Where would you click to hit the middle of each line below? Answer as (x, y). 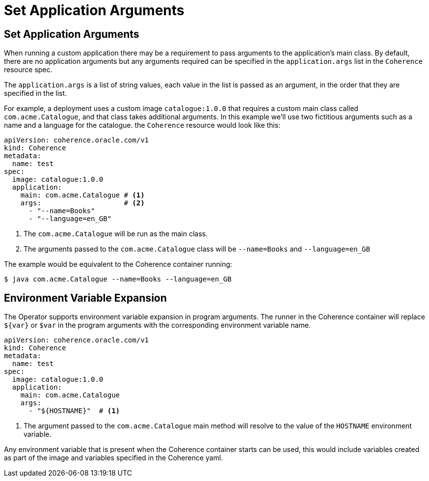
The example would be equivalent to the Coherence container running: (118, 264)
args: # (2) (82, 203)
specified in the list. (36, 93)
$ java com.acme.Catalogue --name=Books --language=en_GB (118, 279)
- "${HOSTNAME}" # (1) (74, 411)
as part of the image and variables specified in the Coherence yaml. (114, 458)
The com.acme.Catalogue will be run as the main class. (116, 234)
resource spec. (28, 70)
